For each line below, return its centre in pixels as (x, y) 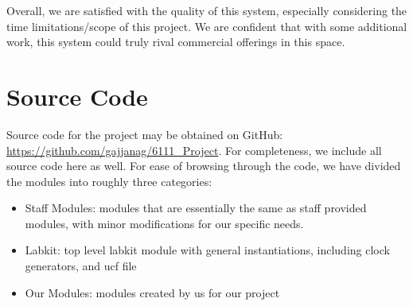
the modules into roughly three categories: (109, 181)
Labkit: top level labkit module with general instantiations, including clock (207, 250)
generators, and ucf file (81, 266)
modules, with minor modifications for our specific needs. (164, 223)
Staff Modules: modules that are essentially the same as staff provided (196, 208)
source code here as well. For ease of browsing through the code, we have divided (204, 166)
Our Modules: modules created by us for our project (152, 292)
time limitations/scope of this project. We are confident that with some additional (207, 26)
